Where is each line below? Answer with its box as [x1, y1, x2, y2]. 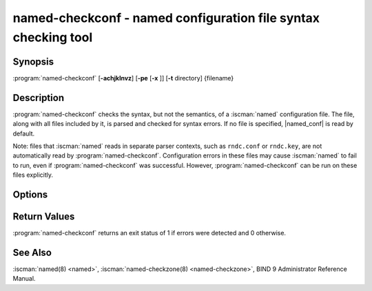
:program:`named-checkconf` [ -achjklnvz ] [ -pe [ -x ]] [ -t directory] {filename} [12, 74, 234, 82]
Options [12, 188, 48, 200]
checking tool [12, 30, 93, 45]
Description [12, 91, 65, 103]
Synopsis [12, 56, 54, 67]
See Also [12, 246, 52, 258]
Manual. [12, 274, 36, 283]
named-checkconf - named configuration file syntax [12, 10, 320, 25]
